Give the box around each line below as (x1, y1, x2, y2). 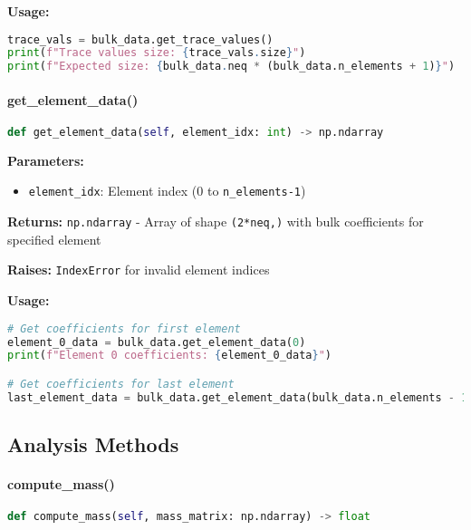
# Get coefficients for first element (7, 322, 241, 335)
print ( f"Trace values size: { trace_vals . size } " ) (7, 46, 306, 60)
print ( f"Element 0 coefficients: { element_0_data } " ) (7, 349, 332, 362)
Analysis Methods (7, 430, 179, 458)
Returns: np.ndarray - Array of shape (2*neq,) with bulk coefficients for (7, 212, 424, 231)
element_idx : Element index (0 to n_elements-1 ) (28, 181, 306, 200)
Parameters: (7, 150, 84, 169)
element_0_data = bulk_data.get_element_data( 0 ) (7, 335, 306, 349)
